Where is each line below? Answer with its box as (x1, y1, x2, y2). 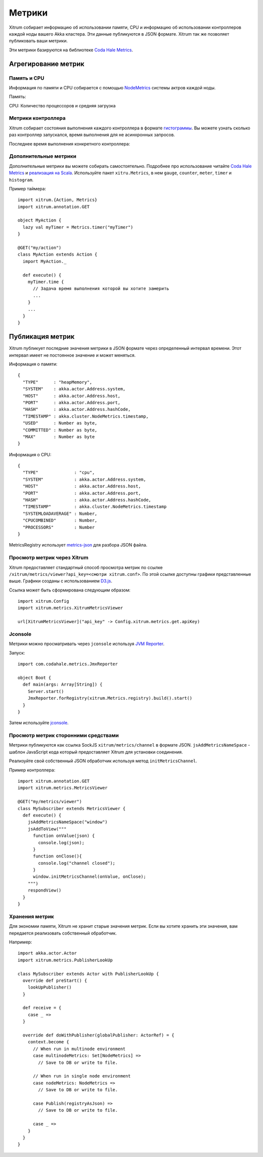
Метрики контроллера (9, 115, 66, 122)
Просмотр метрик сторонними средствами (9, 732, 119, 739)
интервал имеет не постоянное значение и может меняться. (9, 352, 136, 358)
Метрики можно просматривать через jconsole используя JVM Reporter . (9, 641, 165, 647)
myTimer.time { (27, 279, 64, 284)
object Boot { (18, 675, 51, 680)
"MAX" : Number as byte (22, 434, 95, 439)
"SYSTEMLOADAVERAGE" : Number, (22, 510, 97, 516)
